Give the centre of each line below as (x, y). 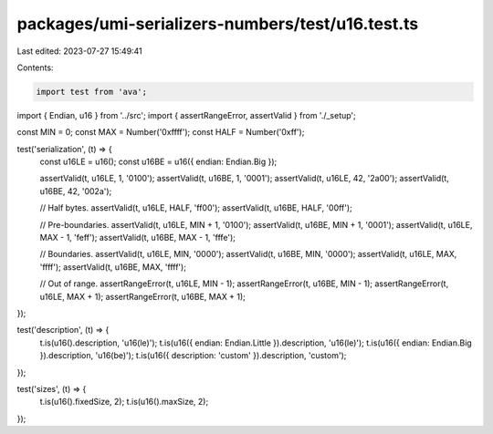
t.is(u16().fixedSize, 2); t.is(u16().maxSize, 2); (124, 402)
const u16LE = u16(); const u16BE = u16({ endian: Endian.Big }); (158, 162)
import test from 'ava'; (92, 92)
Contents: (35, 67)
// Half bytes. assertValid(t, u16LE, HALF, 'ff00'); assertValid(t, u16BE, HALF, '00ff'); (196, 208)
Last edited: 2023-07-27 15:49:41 (80, 51)
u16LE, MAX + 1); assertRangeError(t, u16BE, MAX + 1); (143, 296)
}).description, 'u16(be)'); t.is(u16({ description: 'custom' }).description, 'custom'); (193, 356)
